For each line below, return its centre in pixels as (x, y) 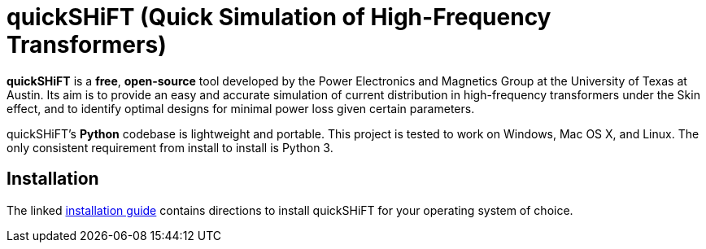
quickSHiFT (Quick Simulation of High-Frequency (279, 17)
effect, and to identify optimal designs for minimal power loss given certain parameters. (241, 108)
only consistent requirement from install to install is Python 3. (170, 147)
